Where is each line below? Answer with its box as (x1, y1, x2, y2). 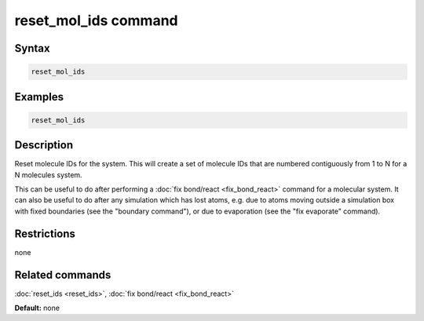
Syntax (14, 42, 50, 55)
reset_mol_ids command (14, 12, 178, 29)
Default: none (14, 303, 60, 313)
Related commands (14, 268, 111, 282)
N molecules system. (14, 170, 82, 180)
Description (14, 138, 74, 152)
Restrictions (14, 227, 76, 240)
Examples (14, 90, 64, 104)
